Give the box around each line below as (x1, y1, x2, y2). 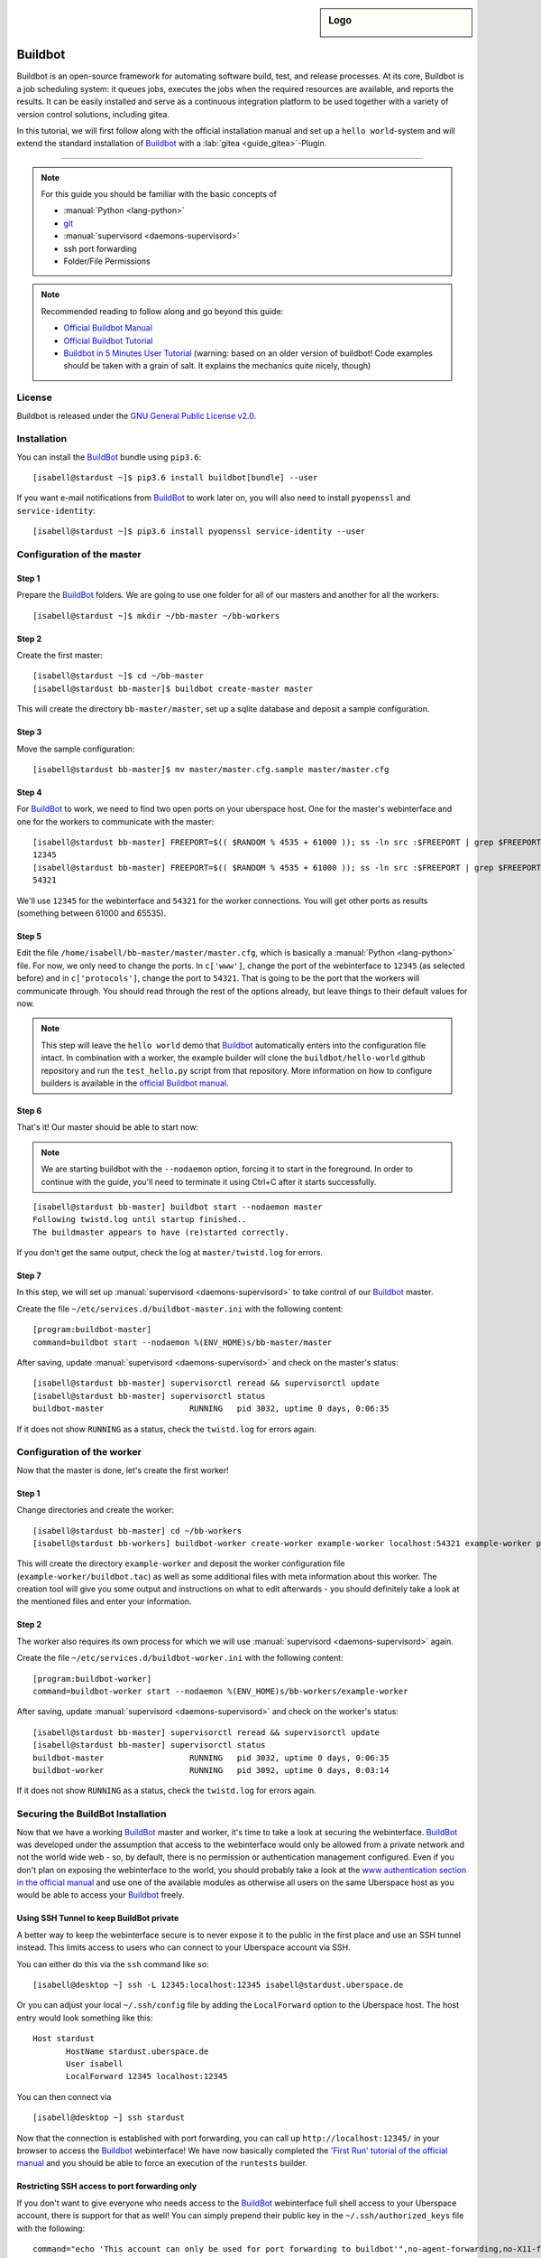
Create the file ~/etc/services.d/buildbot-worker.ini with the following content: (16, 1653, 344, 1664)
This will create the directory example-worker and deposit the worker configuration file (16, 1558, 345, 1569)
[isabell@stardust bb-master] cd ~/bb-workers (32, 1526, 243, 1535)
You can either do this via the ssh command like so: (16, 1958, 209, 1969)
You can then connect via (16, 2091, 112, 2102)
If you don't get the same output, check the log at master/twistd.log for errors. (16, 1247, 324, 1258)
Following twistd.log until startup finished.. (32, 1215, 247, 1225)
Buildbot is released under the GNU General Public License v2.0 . (16, 410, 257, 421)
